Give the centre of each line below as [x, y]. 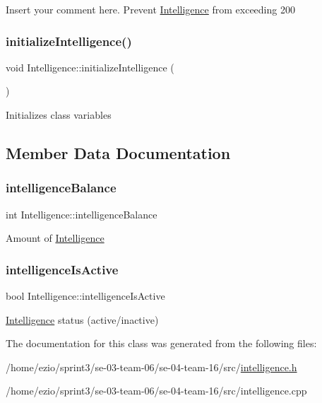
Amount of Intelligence [55, 238]
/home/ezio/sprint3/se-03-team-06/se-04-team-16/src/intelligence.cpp [156, 391]
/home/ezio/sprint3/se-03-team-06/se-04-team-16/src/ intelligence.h [151, 367]
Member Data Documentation [118, 152]
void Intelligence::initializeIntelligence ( [90, 67]
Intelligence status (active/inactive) [82, 319]
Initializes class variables [59, 115]
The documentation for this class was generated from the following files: [161, 343]
